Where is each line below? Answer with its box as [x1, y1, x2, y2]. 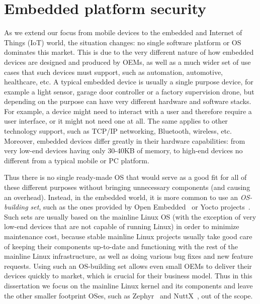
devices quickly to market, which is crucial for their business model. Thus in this [4, 270, 252, 281]
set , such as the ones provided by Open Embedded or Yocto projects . [30, 201, 250, 212]
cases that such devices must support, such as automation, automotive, [4, 66, 223, 77]
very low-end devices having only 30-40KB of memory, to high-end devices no [4, 145, 243, 156]
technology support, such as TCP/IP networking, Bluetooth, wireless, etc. [4, 126, 232, 136]
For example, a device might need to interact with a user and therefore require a [4, 106, 252, 116]
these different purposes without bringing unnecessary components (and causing [4, 182, 250, 192]
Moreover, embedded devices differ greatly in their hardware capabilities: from [4, 135, 245, 146]
